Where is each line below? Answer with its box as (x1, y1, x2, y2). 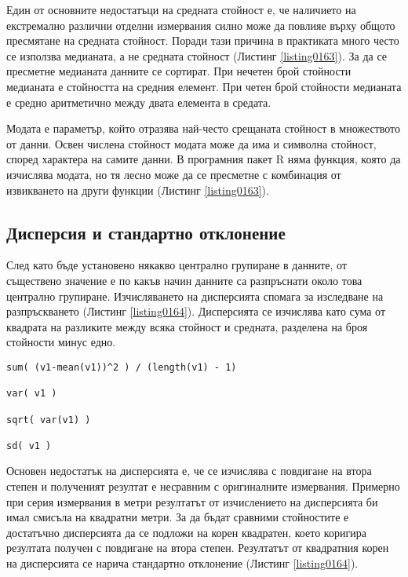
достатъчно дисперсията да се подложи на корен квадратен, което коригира (6, 524, 366, 540)
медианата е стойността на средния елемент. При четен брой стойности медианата (6, 78, 402, 94)
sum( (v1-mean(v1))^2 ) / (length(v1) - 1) (6, 361, 237, 373)
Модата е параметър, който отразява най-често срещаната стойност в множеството (6, 120, 400, 137)
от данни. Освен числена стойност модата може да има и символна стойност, (6, 135, 377, 152)
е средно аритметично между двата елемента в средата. (6, 93, 271, 110)
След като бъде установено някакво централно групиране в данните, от (6, 257, 348, 273)
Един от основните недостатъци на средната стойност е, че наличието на (6, 2, 356, 17)
